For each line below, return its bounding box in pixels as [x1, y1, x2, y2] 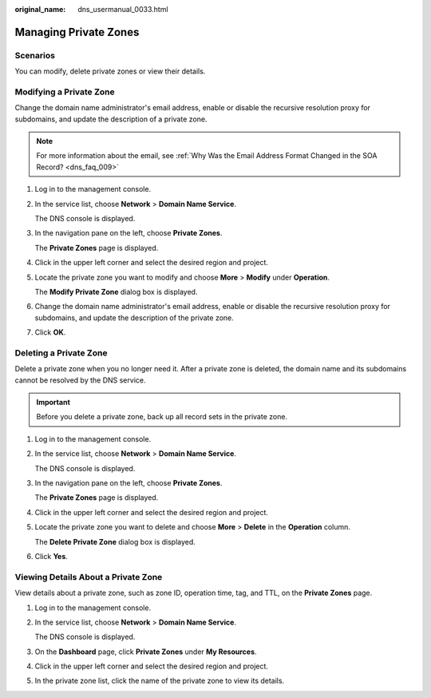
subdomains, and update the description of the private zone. [34, 312, 235, 323]
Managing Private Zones [14, 25, 140, 39]
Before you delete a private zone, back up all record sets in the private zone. [36, 412, 287, 422]
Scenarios [14, 50, 56, 61]
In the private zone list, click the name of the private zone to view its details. [34, 676, 285, 686]
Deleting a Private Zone [14, 347, 108, 359]
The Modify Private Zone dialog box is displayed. [34, 287, 198, 296]
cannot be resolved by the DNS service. [14, 375, 146, 385]
